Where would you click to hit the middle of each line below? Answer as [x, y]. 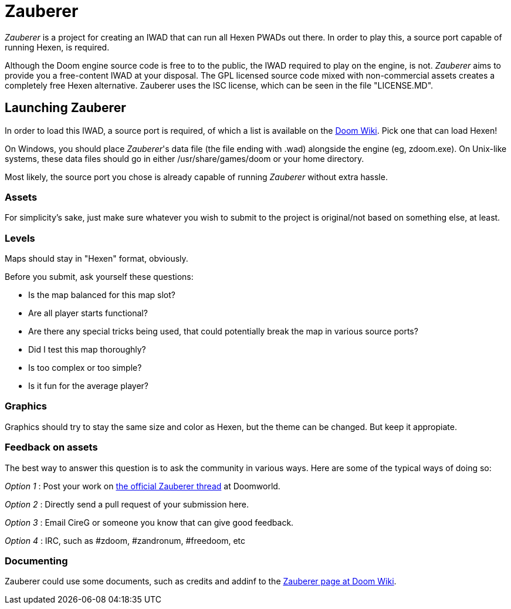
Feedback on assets [51, 447]
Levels [20, 238]
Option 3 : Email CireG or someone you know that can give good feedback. [149, 522]
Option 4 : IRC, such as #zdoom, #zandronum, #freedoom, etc [125, 540]
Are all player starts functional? [88, 313]
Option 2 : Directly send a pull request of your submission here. [127, 504]
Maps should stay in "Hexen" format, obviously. [97, 259]
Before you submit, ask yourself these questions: [99, 277]
